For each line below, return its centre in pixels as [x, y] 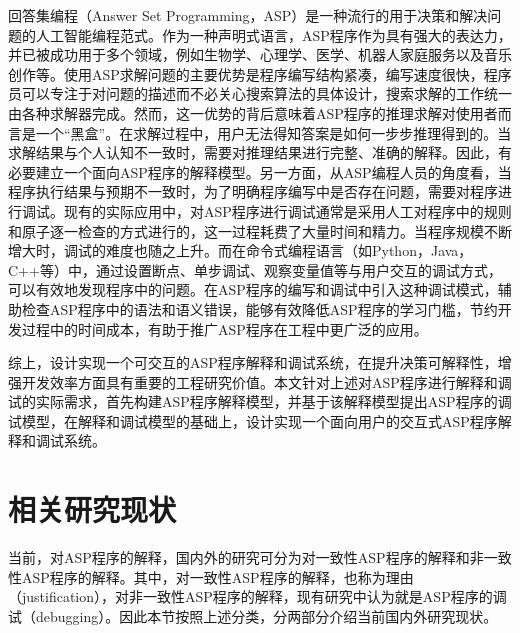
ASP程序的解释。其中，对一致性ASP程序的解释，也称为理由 [217, 576]
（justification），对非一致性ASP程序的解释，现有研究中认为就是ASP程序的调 [257, 596]
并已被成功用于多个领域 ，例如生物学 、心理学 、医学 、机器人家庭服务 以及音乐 [260, 54]
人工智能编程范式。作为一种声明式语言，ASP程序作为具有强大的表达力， [273, 34]
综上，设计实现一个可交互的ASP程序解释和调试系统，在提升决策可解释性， [253, 362]
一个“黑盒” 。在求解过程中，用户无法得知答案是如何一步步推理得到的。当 [273, 132]
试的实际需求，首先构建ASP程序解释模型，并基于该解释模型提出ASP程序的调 [260, 401]
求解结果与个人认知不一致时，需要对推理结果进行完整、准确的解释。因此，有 [260, 152]
